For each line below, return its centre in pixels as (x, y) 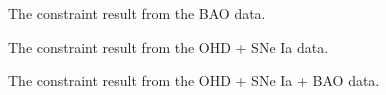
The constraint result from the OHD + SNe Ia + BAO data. (194, 80)
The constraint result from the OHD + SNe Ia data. (168, 46)
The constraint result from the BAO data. (137, 13)
